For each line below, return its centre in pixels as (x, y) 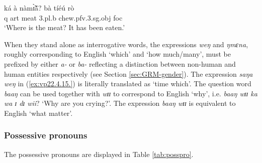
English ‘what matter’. (38, 113)
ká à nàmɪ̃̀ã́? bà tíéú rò (39, 8)
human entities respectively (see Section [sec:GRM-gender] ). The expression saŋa (128, 73)
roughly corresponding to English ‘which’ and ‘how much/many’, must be (117, 54)
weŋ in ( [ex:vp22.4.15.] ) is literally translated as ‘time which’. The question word (128, 84)
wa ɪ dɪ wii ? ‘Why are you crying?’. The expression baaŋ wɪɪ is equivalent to (120, 103)
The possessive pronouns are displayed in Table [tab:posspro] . (99, 154)
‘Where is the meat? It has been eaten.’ (65, 27)
